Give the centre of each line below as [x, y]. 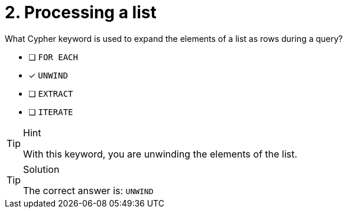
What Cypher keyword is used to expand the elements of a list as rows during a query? [174, 38]
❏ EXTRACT [51, 93]
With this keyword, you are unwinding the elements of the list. [160, 154]
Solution [41, 169]
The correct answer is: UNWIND [88, 190]
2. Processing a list [81, 12]
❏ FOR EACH [53, 57]
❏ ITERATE [51, 112]
